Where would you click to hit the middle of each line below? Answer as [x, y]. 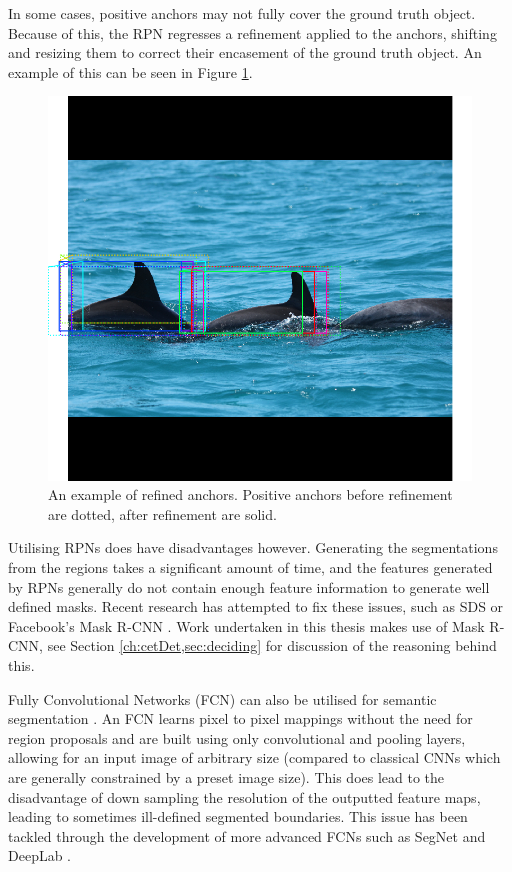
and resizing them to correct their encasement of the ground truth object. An [245, 52]
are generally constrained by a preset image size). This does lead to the [226, 776]
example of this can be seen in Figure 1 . [130, 71]
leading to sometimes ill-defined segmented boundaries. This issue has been [238, 816]
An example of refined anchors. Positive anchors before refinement [250, 494]
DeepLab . [40, 855]
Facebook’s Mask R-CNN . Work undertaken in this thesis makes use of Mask [246, 625]
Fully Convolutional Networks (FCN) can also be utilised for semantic [222, 698]
